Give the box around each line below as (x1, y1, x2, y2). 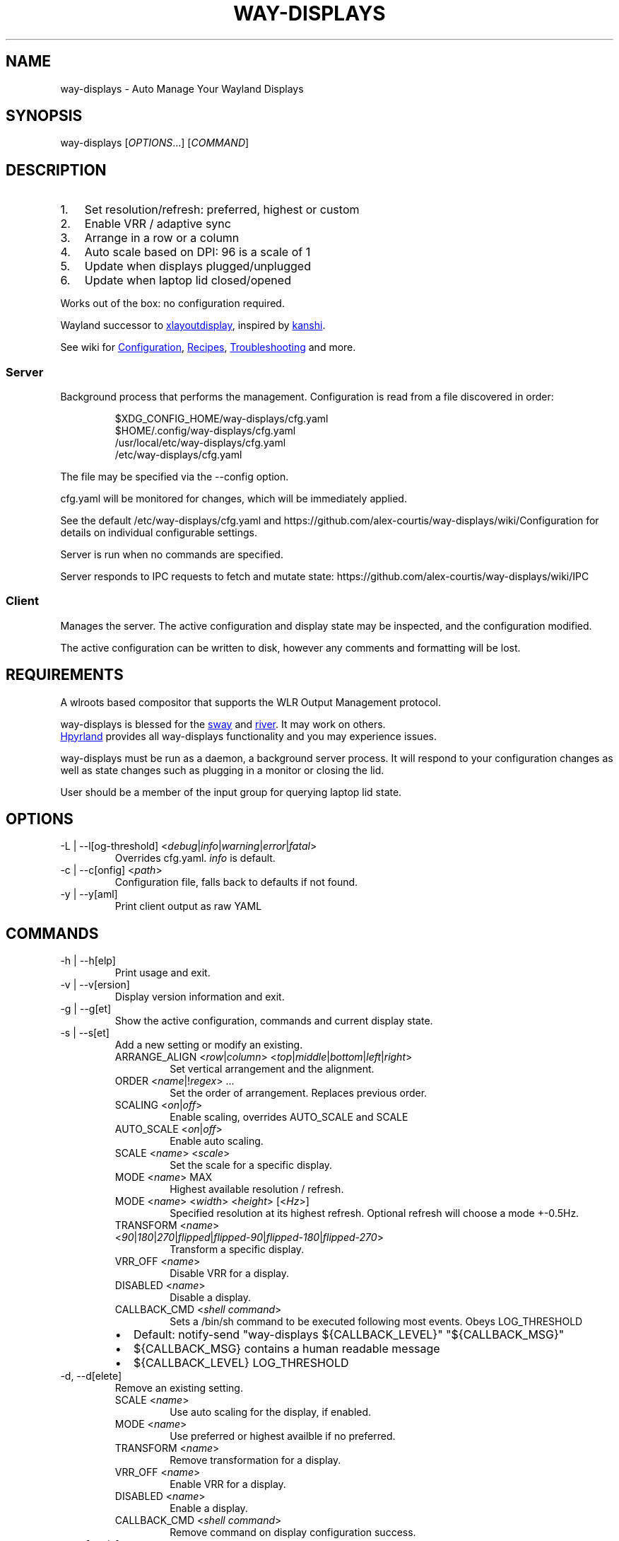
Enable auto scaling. (170, 1135, 264, 1148)
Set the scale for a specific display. (170, 1159, 333, 1172)
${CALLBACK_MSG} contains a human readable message (133, 1341, 440, 1356)
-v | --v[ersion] (60, 979, 130, 991)
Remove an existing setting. (114, 1382, 243, 1395)
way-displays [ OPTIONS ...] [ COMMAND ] (60, 137, 249, 149)
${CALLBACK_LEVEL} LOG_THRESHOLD (133, 1356, 349, 1370)
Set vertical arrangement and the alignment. (170, 1063, 375, 1075)
